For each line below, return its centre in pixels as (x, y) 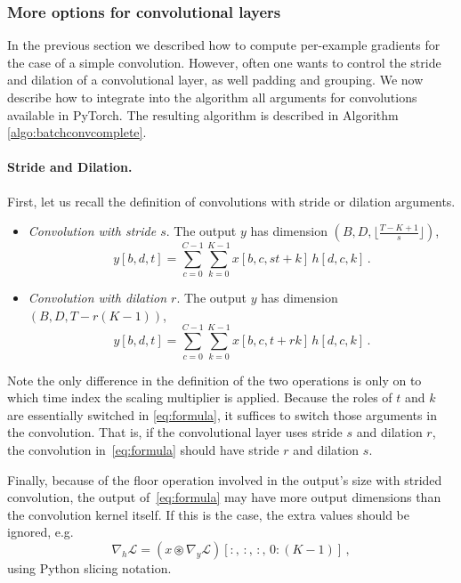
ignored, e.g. (40, 532)
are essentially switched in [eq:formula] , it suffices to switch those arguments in (222, 414)
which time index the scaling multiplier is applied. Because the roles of (200, 397)
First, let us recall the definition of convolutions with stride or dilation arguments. (231, 201)
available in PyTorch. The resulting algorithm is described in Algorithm (203, 114)
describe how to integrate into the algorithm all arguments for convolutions (212, 97)
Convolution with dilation (97, 298)
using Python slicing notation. (89, 567)
